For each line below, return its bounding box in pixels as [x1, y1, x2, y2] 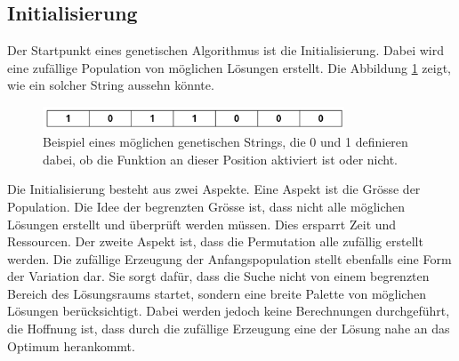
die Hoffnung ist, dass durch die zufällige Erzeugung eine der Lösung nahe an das [7, 319, 450, 338]
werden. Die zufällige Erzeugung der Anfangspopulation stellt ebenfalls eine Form [7, 249, 452, 268]
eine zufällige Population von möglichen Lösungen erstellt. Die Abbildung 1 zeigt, [7, 58, 451, 76]
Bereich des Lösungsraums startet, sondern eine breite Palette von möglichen [7, 284, 426, 302]
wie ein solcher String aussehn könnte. [7, 76, 214, 94]
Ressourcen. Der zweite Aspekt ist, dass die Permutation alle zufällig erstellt [7, 232, 423, 251]
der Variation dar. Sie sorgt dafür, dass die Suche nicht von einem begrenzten [7, 267, 430, 285]
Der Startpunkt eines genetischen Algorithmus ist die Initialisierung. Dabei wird [7, 41, 445, 60]
